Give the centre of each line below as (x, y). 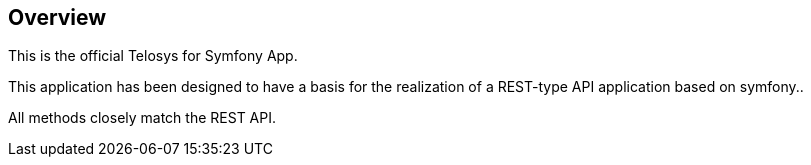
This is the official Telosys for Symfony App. (153, 56)
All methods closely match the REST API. (142, 118)
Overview (57, 17)
